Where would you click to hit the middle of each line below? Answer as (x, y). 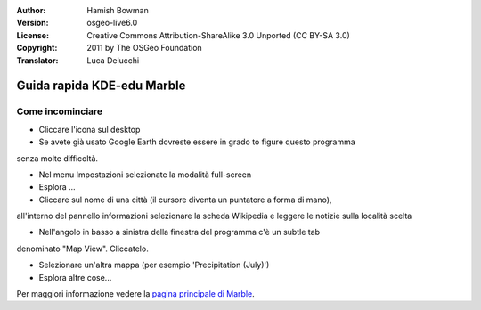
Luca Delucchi (113, 60)
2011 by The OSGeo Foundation (144, 48)
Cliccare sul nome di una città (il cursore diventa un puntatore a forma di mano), (185, 200)
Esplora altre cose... (75, 277)
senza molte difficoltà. (57, 158)
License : (33, 35)
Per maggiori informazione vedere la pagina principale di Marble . (135, 294)
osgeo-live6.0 (112, 23)
